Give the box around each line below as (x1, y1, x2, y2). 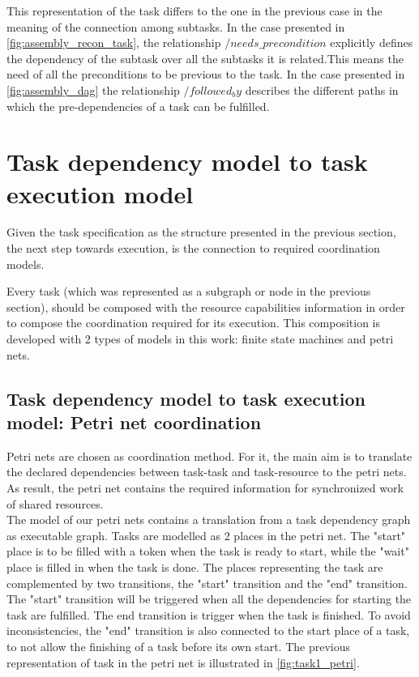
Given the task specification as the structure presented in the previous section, (6, 224, 396, 241)
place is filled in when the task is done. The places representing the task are (6, 558, 383, 575)
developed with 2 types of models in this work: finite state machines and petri (6, 330, 394, 347)
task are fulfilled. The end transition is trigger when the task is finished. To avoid (6, 606, 411, 623)
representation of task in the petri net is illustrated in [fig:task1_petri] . (6, 654, 360, 671)
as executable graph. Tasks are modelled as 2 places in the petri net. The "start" (6, 526, 406, 543)
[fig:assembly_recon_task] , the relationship (6, 34, 221, 51)
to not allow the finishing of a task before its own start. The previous (6, 637, 351, 654)
